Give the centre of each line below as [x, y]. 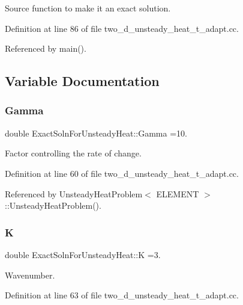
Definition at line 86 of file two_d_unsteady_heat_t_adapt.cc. [122, 28]
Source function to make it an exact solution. [88, 8]
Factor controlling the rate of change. [73, 153]
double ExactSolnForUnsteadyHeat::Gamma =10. [96, 133]
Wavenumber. [30, 275]
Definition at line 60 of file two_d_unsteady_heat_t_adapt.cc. [122, 173]
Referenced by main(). [46, 48]
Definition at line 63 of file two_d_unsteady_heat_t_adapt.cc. [122, 295]
